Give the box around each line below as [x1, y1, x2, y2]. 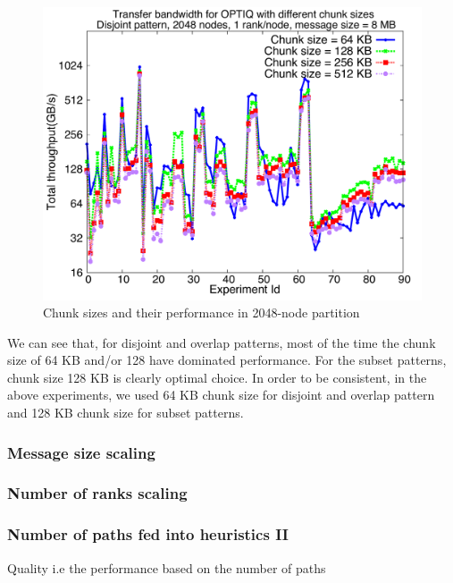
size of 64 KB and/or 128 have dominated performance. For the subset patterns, [7, 351, 447, 369]
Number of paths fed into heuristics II [7, 523, 289, 545]
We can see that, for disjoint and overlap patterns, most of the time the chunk [7, 333, 436, 351]
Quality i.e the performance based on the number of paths [7, 558, 326, 577]
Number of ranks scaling [7, 482, 188, 504]
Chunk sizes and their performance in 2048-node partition [43, 303, 360, 322]
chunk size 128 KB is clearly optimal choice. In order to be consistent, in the [7, 368, 427, 386]
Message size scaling [7, 441, 155, 463]
